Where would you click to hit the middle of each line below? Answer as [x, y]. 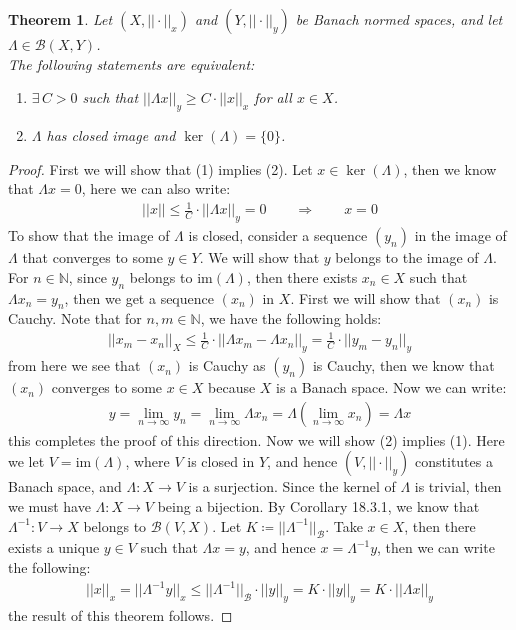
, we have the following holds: [291, 318]
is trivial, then [458, 486]
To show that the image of [89, 235]
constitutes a [454, 461]
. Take [344, 525]
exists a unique [54, 547]
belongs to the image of [407, 257]
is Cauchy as [227, 365]
